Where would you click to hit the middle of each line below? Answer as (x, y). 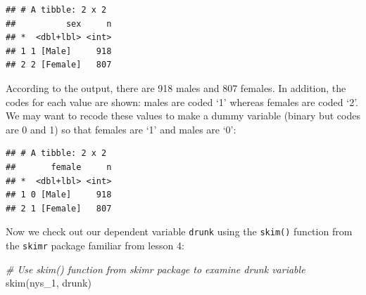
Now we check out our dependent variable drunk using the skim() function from (179, 231)
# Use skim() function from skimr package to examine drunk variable (156, 269)
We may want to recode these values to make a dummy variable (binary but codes (183, 116)
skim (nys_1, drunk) (49, 283)
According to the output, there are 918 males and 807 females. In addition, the (176, 87)
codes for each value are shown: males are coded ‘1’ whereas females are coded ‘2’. (182, 101)
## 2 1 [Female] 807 (59, 208)
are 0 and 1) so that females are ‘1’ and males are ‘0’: (121, 129)
